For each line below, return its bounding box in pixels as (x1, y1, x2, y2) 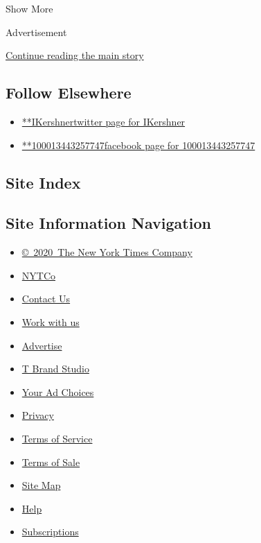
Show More (6, 1, 53, 15)
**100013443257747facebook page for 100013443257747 (21, 137, 255, 152)
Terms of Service (21, 431, 93, 445)
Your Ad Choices (21, 384, 94, 399)
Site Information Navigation (6, 212, 211, 234)
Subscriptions (21, 524, 79, 539)
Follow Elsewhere (6, 82, 132, 103)
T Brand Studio (21, 361, 89, 376)
